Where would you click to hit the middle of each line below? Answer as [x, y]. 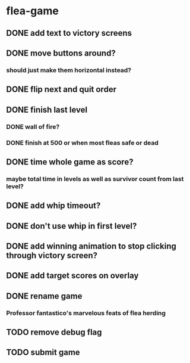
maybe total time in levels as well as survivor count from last [95, 179]
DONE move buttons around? [61, 53]
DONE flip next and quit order [61, 90]
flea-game [33, 11]
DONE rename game [44, 296]
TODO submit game [43, 353]
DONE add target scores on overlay [72, 276]
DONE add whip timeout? [53, 206]
